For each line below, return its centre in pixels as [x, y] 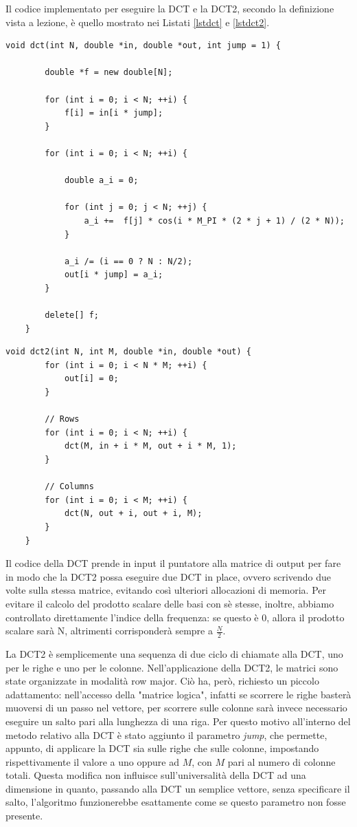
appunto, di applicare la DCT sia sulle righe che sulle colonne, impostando [162, 748]
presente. [24, 816]
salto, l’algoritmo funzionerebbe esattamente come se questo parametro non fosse [176, 802]
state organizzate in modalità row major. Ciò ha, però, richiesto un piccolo [162, 681]
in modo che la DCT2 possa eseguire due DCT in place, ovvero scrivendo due [169, 576]
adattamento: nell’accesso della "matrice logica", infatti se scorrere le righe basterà [178, 694]
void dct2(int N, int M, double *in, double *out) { [128, 352]
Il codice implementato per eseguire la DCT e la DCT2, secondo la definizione [170, 8]
